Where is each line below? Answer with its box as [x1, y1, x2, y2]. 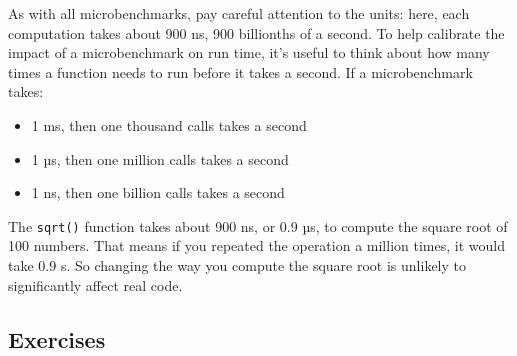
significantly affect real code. [8, 274, 183, 295]
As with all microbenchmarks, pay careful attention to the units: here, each [8, 3, 470, 23]
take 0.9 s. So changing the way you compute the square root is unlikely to [8, 255, 467, 275]
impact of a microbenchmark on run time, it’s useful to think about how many [8, 42, 490, 63]
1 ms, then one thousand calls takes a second [31, 114, 307, 135]
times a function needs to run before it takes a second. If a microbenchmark [8, 61, 473, 82]
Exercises [8, 323, 106, 354]
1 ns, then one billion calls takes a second [31, 182, 285, 203]
